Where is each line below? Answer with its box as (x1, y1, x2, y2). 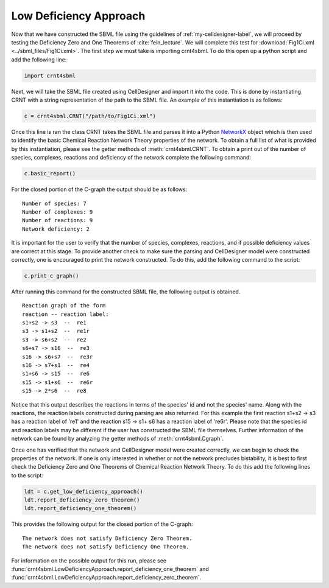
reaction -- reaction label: (22, 310, 109, 318)
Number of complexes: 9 (22, 208, 93, 215)
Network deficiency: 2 (22, 225, 90, 233)
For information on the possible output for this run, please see (11, 557, 167, 564)
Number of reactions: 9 (22, 217, 93, 224)
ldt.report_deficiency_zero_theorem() (24, 497, 140, 503)
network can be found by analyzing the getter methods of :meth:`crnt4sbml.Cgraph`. (11, 435, 224, 443)
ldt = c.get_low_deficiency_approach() (24, 488, 143, 495)
